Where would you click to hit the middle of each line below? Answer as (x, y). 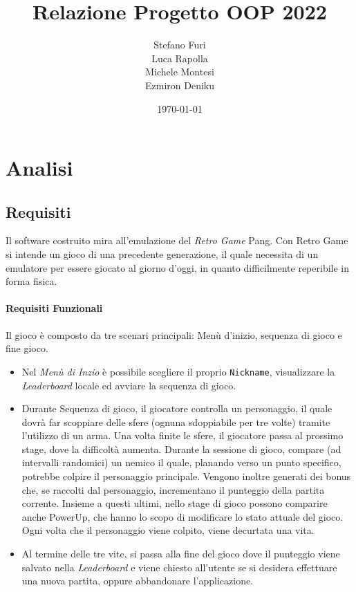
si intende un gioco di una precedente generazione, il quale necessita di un (162, 254)
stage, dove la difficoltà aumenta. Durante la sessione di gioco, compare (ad (181, 448)
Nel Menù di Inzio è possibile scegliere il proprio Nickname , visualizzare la (178, 371)
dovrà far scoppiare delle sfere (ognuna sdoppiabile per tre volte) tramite (176, 422)
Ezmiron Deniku (179, 85)
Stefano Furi (180, 45)
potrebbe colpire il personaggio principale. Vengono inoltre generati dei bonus (186, 476)
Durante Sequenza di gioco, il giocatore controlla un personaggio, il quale (177, 408)
